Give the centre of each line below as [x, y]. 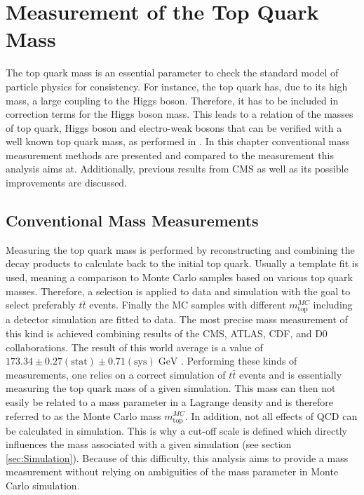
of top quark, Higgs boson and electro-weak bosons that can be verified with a [174, 127]
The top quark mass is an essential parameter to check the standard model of [172, 73]
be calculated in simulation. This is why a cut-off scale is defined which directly [176, 430]
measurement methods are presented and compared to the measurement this [170, 155]
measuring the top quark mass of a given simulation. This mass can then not [171, 388]
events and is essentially [290, 374]
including [333, 305]
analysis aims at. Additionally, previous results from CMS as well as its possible [177, 169]
